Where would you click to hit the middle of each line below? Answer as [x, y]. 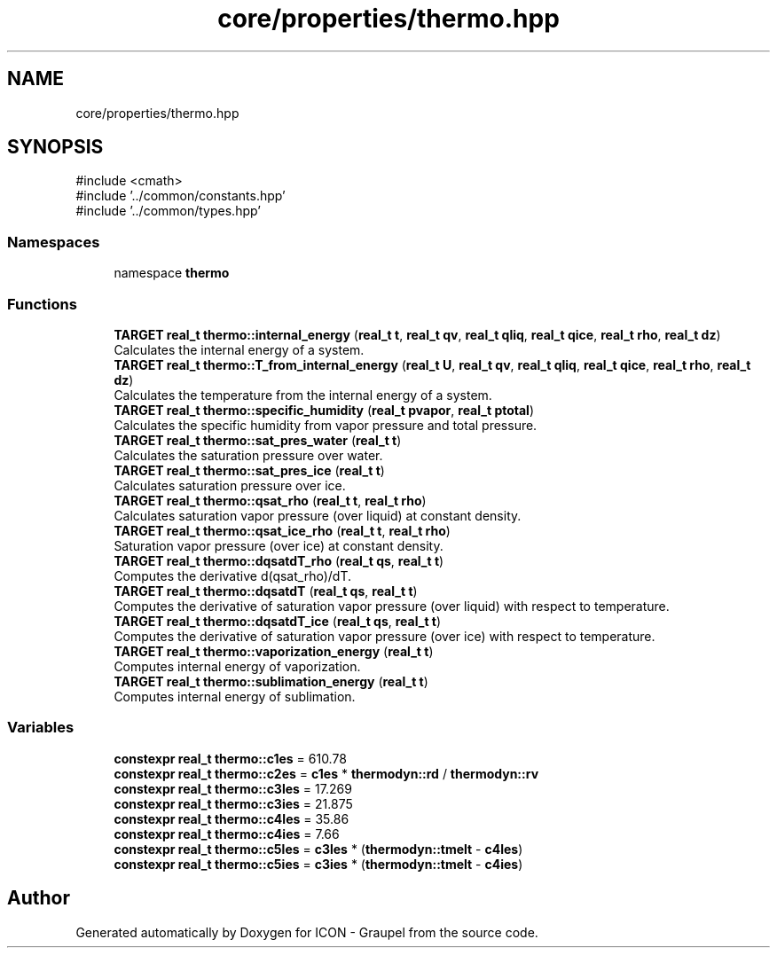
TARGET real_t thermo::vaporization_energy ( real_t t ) [274, 651]
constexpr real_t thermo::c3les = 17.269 [233, 788]
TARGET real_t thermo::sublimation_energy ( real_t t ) [271, 681]
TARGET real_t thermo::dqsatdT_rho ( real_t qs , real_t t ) [279, 560]
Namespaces [54, 242]
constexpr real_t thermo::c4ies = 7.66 [227, 834]
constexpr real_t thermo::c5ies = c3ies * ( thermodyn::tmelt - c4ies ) [318, 864]
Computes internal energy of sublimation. [235, 696]
